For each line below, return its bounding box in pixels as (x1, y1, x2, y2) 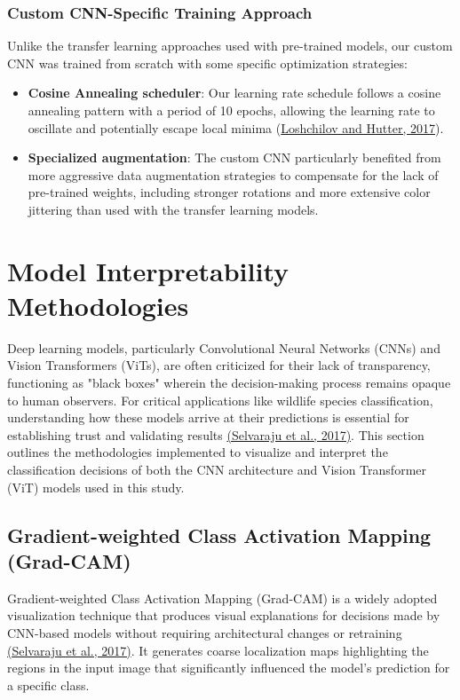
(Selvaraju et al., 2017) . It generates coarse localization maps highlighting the (7, 641, 429, 659)
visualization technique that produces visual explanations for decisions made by (7, 606, 440, 625)
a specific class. (7, 675, 90, 694)
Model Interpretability (7, 252, 289, 288)
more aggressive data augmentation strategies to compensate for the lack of (28, 165, 439, 184)
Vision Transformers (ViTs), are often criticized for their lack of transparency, (7, 356, 431, 374)
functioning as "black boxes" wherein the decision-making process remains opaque (7, 374, 451, 392)
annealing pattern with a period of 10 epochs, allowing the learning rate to (28, 101, 435, 119)
